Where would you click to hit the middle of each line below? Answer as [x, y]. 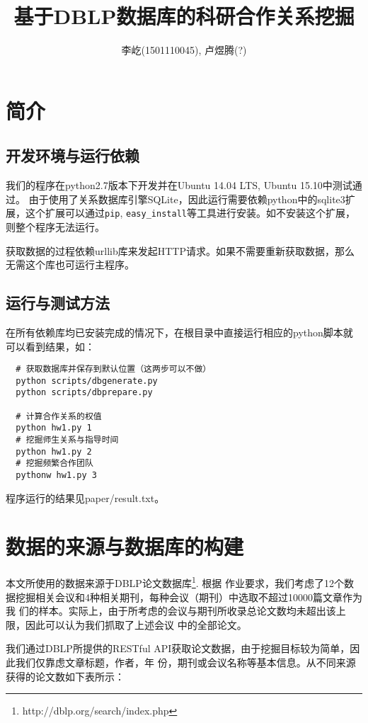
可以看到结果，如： [50, 346]
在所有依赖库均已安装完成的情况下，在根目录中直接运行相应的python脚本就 [179, 332]
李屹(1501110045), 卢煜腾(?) [184, 50]
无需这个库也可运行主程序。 [70, 264]
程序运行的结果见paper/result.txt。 [85, 497]
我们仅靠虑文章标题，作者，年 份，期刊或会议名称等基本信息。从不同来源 [185, 662]
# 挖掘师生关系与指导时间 [67, 440]
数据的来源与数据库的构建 [125, 546]
